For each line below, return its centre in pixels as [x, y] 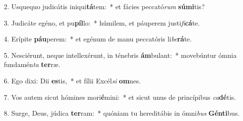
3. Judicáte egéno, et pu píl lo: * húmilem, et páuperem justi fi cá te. [102, 22]
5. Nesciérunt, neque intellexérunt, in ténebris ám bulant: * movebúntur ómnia [120, 55]
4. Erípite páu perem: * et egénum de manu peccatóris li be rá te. [98, 39]
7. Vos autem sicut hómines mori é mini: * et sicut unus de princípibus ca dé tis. [120, 97]
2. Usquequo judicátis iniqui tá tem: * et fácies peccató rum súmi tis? [104, 6]
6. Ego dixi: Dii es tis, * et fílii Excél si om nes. [72, 80]
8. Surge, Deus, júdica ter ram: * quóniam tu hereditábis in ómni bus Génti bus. [122, 113]
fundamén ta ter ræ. [32, 64]
